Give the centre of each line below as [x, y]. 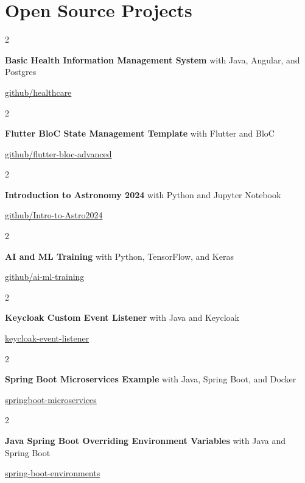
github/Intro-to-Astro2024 [54, 215]
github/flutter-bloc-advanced [58, 153]
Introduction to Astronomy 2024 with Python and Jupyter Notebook [143, 194]
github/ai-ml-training [45, 277]
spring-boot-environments [53, 473]
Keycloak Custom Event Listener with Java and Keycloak [122, 317]
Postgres [21, 72]
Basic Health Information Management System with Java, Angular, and [152, 59]
